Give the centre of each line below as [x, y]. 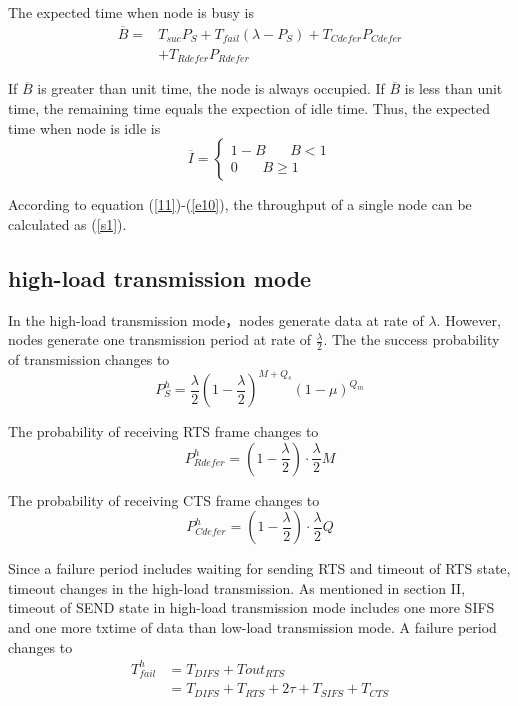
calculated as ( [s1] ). [67, 223]
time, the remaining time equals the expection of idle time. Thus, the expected [249, 107]
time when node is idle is [84, 127]
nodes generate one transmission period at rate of [160, 339]
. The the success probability [411, 339]
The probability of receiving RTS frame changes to [163, 431]
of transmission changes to [89, 358]
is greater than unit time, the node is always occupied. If [211, 88]
